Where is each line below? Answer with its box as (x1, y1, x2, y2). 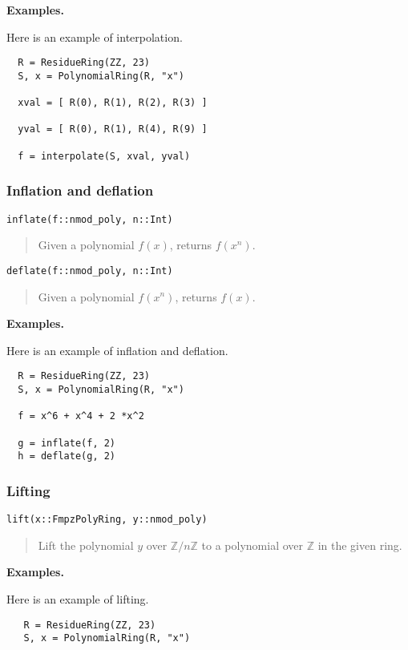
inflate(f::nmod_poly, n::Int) (6, 213, 173, 225)
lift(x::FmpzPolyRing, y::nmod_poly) (6, 514, 208, 526)
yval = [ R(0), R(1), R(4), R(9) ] (18, 123, 208, 135)
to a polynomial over (201, 536, 304, 553)
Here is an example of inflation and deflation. (6, 341, 228, 358)
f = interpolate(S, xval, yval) (18, 150, 191, 162)
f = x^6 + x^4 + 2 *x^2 (18, 410, 144, 422)
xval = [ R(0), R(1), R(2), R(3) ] (18, 97, 208, 109)
